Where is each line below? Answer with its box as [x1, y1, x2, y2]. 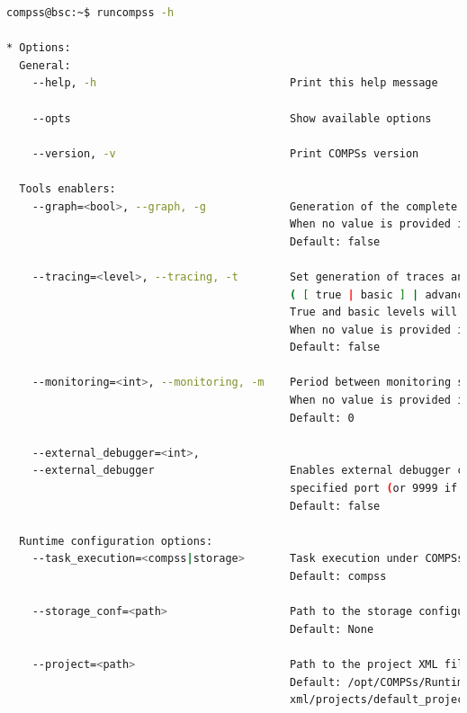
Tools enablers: [19, 182, 116, 195]
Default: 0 [290, 411, 355, 424]
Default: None [290, 622, 374, 636]
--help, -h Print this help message [31, 76, 438, 90]
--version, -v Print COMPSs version [31, 147, 419, 160]
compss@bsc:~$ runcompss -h [6, 6, 175, 19]
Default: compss [290, 570, 387, 583]
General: [19, 58, 71, 72]
